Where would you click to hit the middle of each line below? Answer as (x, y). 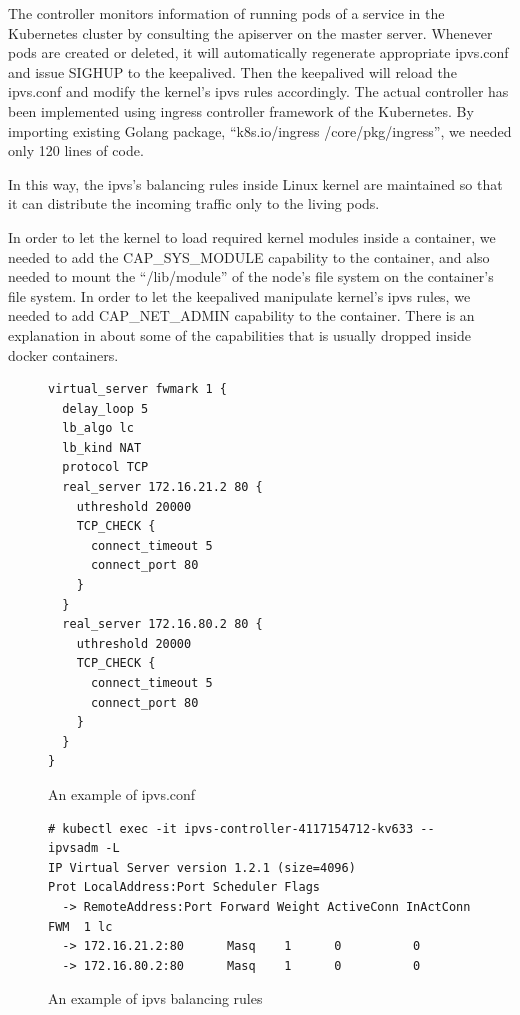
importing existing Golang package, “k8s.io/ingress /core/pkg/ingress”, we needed (260, 130)
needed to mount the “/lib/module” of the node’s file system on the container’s (251, 276)
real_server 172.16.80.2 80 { (162, 624)
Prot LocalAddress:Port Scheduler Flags (184, 887)
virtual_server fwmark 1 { (137, 389)
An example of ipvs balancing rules (155, 998)
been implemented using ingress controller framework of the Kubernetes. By (241, 110)
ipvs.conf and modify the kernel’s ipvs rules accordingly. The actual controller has (258, 91)
